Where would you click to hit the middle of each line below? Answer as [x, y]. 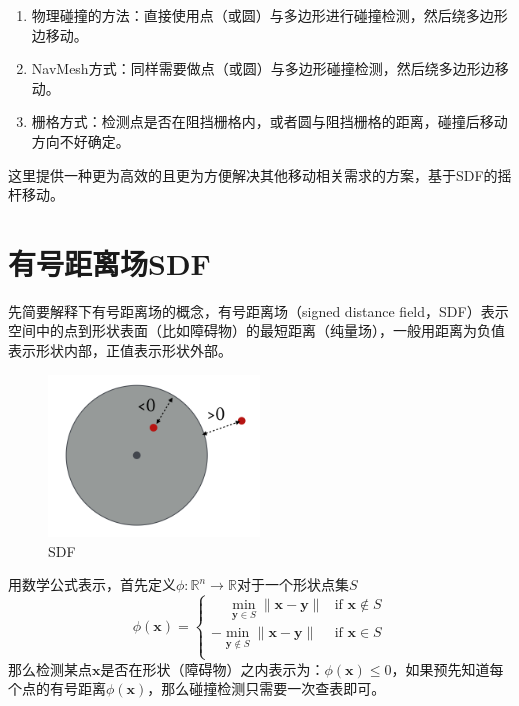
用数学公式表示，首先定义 [92, 584]
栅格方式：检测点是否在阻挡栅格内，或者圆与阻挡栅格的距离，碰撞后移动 [269, 121]
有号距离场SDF [109, 262]
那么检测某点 [50, 668]
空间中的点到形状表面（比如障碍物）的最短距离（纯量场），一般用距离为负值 [256, 330]
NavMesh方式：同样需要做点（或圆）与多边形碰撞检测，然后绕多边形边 [263, 68]
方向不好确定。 [80, 140]
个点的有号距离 [57, 688]
